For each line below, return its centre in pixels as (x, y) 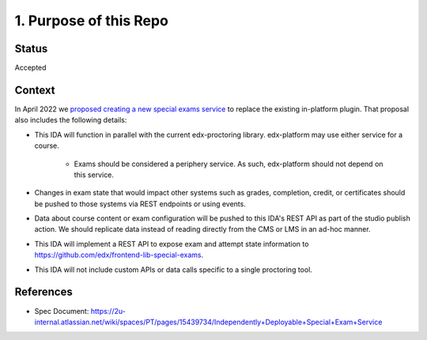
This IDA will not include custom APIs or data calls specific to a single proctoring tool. (173, 270)
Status (31, 49)
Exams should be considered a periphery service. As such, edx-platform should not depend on (229, 164)
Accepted (30, 68)
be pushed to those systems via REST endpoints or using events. (140, 204)
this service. (94, 175)
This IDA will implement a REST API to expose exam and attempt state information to (172, 244)
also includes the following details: (71, 120)
